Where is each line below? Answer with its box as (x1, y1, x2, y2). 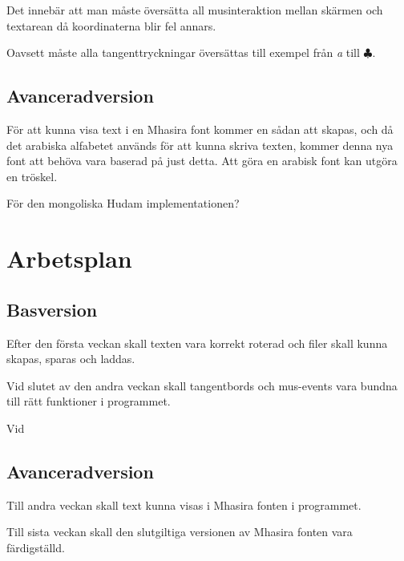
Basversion (6, 297, 98, 321)
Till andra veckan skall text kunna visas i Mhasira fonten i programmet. (6, 496, 362, 513)
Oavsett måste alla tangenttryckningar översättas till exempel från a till (6, 44, 360, 61)
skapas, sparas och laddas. (6, 350, 135, 367)
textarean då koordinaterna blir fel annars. (6, 17, 216, 34)
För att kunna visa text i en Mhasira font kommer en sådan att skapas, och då (6, 120, 394, 137)
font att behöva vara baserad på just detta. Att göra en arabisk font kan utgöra (6, 152, 398, 169)
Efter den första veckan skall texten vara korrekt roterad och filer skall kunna (6, 334, 388, 351)
